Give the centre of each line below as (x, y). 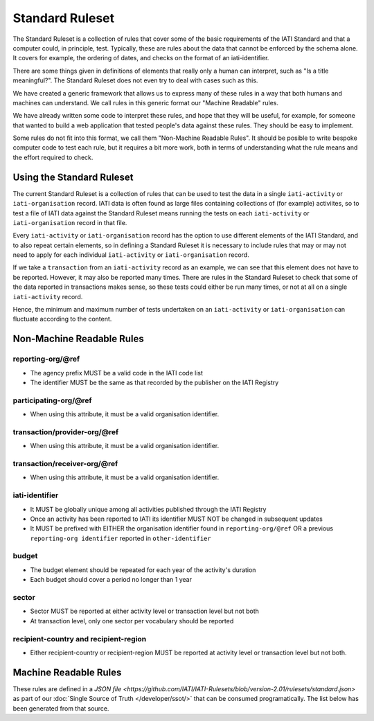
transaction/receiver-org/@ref (65, 464)
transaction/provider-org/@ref (66, 431)
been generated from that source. (61, 708)
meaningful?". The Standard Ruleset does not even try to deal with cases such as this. (135, 80)
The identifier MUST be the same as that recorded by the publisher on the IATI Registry (154, 382)
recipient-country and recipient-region (80, 639)
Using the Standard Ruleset (73, 177)
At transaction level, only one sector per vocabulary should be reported (132, 621)
